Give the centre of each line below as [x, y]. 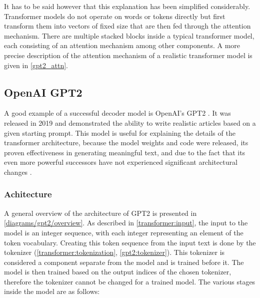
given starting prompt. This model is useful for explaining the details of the [120, 132]
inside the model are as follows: [52, 291]
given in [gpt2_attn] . [36, 65]
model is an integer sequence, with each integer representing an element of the [124, 232]
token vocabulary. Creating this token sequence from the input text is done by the [130, 242]
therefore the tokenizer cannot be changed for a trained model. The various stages [130, 281]
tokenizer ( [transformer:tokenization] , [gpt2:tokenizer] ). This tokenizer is [114, 252]
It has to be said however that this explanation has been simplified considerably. [127, 6]
